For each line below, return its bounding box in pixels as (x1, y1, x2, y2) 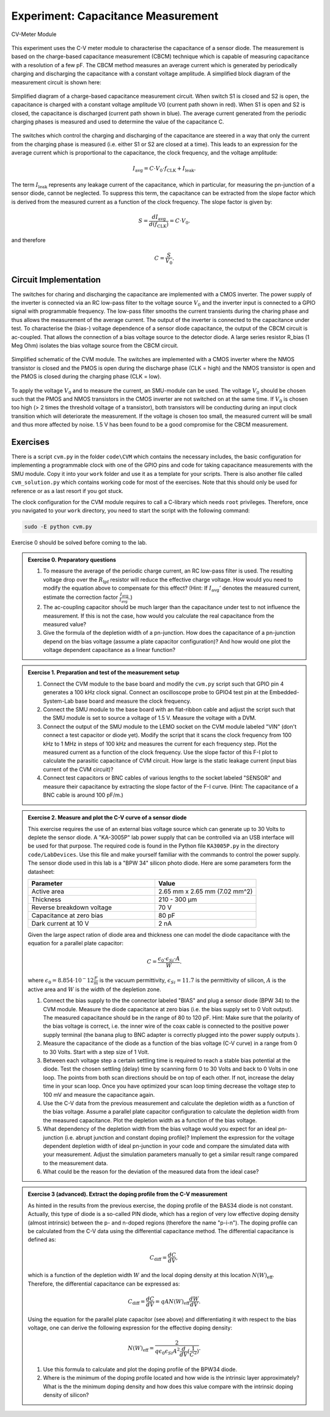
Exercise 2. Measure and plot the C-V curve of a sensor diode (28, 814, 187, 821)
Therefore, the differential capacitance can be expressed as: (28, 1280, 180, 1287)
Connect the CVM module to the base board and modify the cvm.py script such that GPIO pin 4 (43, 680, 284, 687)
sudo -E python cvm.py (24, 523, 92, 530)
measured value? (43, 620, 87, 628)
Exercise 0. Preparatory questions (28, 556, 116, 563)
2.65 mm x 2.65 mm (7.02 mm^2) (158, 887, 253, 896)
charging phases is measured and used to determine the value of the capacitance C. (11, 118, 224, 125)
